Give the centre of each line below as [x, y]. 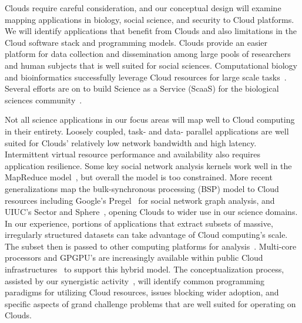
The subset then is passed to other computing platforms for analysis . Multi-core [151, 246]
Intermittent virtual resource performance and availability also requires [132, 154]
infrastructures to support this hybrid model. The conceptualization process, [145, 269]
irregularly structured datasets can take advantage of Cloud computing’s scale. [146, 235]
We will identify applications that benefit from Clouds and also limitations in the [151, 31]
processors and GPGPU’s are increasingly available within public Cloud [134, 258]
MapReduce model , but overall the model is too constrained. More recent [139, 177]
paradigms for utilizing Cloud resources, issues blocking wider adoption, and [142, 292]
